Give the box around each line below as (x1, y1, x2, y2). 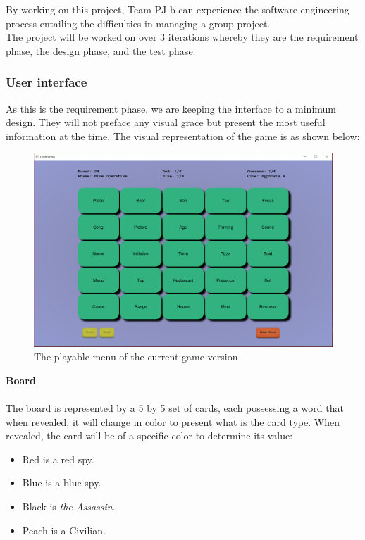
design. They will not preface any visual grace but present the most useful (6, 115, 326, 130)
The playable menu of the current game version (34, 349, 238, 364)
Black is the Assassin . (22, 499, 116, 514)
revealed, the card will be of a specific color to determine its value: (6, 428, 293, 443)
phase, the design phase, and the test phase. (6, 43, 196, 58)
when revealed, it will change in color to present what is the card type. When (6, 414, 340, 429)
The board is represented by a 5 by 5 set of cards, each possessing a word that (6, 401, 344, 415)
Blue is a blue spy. (22, 475, 101, 490)
